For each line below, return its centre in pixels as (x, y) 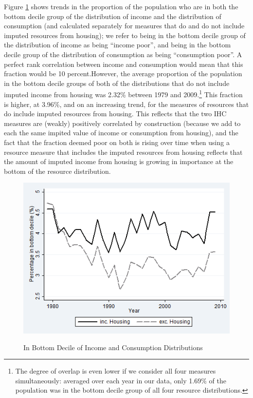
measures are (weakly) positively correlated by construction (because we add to (122, 123)
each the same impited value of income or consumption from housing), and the (121, 133)
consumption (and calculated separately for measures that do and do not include (124, 26)
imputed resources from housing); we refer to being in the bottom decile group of (125, 35)
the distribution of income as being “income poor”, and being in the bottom (117, 45)
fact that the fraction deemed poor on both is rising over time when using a (117, 142)
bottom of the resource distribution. (57, 171)
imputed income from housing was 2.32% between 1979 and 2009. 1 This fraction (123, 94)
